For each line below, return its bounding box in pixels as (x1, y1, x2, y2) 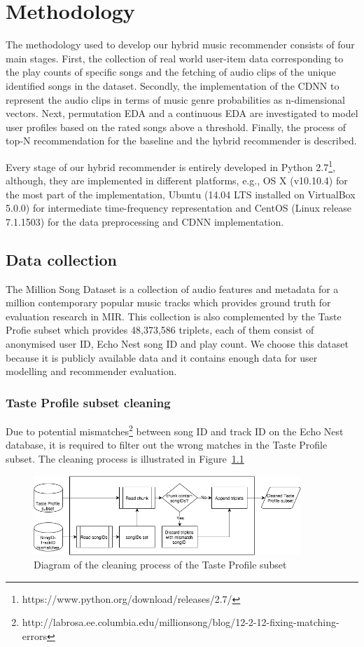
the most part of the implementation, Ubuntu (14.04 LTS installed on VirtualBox (6, 186, 356, 201)
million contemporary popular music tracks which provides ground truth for (6, 295, 331, 310)
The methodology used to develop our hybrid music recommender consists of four (6, 37, 355, 52)
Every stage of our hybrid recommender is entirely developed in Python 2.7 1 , (6, 157, 335, 174)
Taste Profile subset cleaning (6, 393, 171, 411)
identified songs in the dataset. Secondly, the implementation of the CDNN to (6, 78, 339, 93)
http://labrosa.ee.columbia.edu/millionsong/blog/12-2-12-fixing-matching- (22, 615, 339, 629)
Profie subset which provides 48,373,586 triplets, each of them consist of (6, 322, 314, 337)
